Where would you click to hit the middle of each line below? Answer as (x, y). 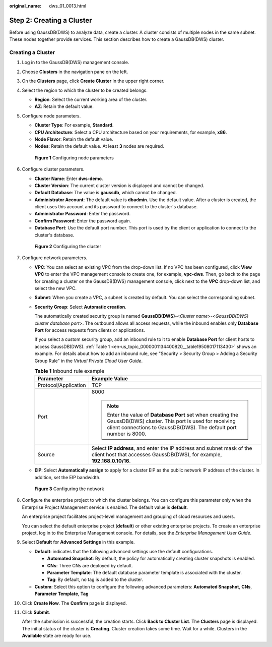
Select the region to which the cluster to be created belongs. (85, 90)
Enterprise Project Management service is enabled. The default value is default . (105, 507)
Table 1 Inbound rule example (70, 371)
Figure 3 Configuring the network (69, 489)
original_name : (25, 6)
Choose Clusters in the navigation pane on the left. (75, 72)
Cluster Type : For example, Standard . (74, 125)
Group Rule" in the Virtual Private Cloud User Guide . (89, 361)
